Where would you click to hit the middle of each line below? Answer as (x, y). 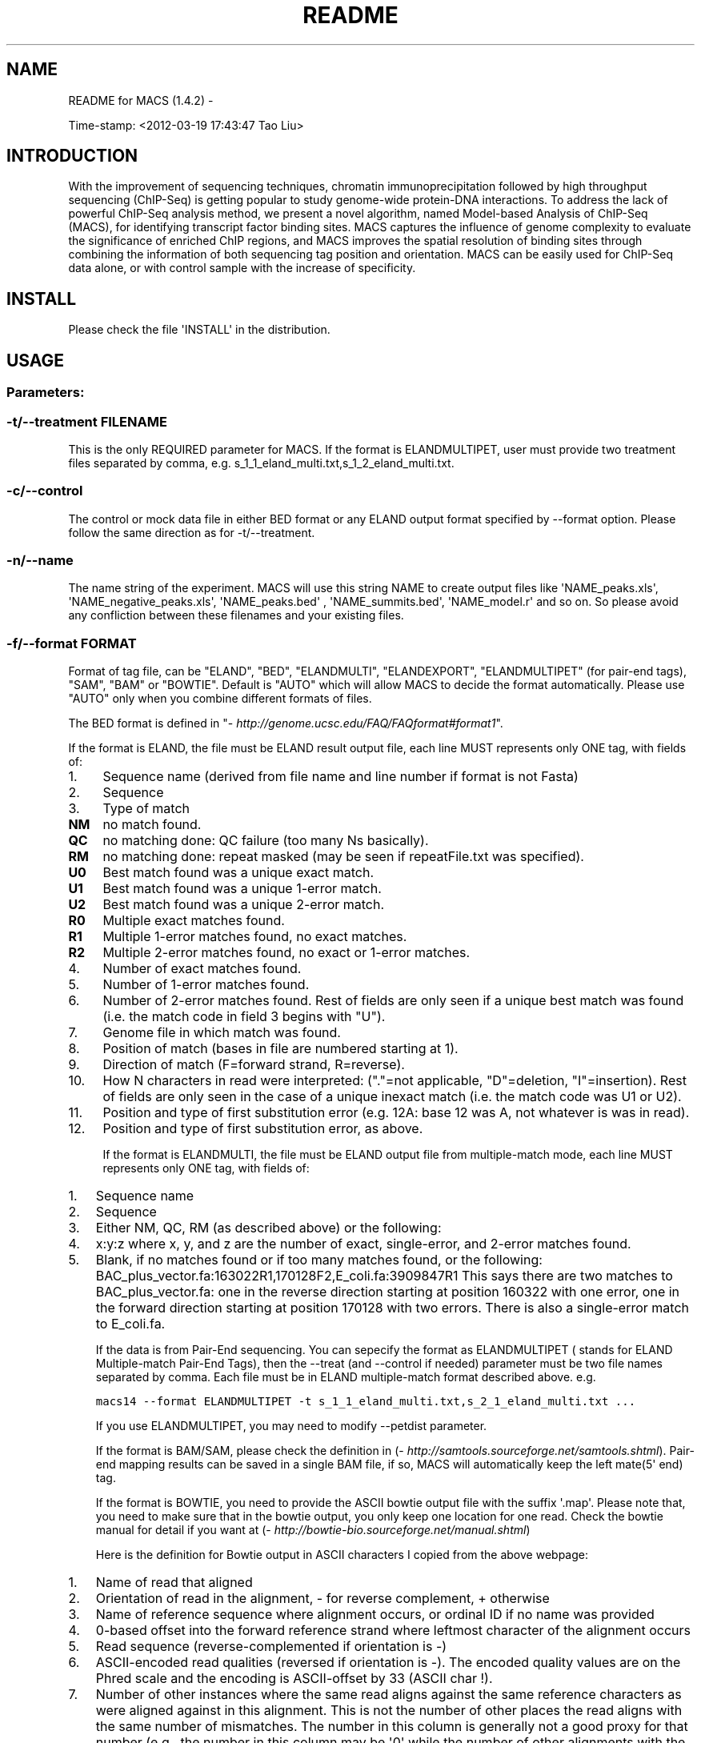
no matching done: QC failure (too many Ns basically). (266, 841)
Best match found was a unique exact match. (238, 873)
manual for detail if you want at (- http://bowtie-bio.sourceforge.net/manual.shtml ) (313, 1530)
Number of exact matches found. (202, 969)
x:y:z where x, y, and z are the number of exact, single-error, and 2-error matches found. (363, 1244)
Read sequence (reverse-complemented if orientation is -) (271, 1647)
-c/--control (45, 491)
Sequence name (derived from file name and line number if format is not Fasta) (340, 777)
